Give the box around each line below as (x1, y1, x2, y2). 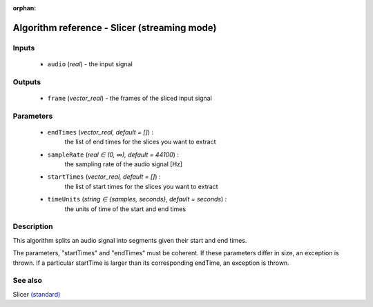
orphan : (12, 4, 37, 12)
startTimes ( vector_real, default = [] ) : (47, 172, 162, 181)
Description (12, 221, 53, 231)
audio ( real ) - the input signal (47, 59, 133, 68)
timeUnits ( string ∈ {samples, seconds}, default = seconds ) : (47, 195, 227, 204)
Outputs (12, 77, 41, 86)
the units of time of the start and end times (64, 204, 186, 213)
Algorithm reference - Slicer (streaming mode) (12, 21, 217, 34)
